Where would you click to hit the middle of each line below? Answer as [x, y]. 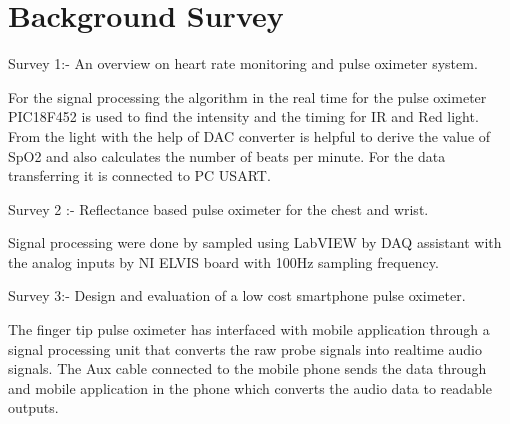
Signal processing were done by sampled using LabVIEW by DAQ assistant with [255, 242]
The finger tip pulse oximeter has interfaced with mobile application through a [249, 329]
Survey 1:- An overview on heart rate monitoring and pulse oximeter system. [243, 63]
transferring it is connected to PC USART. [139, 175]
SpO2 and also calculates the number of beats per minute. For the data [227, 155]
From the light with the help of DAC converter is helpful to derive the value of [249, 135]
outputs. [33, 407]
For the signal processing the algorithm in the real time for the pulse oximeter [247, 96]
